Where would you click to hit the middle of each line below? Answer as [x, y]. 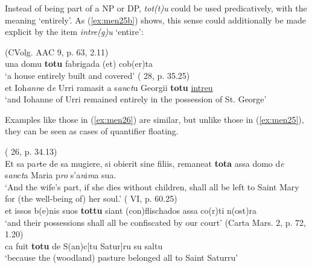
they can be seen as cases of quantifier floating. [92, 131]
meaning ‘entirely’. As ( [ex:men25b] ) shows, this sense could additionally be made [156, 20]
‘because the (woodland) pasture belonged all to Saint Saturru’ [122, 257]
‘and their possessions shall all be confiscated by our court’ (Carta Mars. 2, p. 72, [155, 222]
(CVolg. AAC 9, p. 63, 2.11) [57, 51]
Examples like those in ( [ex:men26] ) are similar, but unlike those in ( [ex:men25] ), [154, 119]
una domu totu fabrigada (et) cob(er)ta [79, 64]
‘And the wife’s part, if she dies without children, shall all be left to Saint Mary [152, 186]
